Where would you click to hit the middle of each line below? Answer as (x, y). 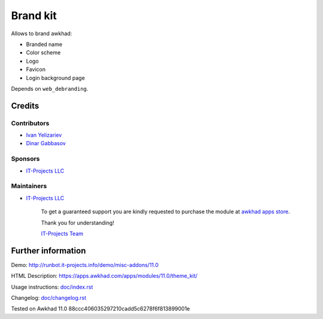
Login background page (55, 78)
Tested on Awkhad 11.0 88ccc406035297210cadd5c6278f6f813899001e (100, 309)
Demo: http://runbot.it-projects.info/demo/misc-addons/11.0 (85, 265)
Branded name (44, 44)
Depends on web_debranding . (50, 88)
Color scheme (43, 53)
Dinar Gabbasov (46, 143)
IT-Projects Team (62, 234)
